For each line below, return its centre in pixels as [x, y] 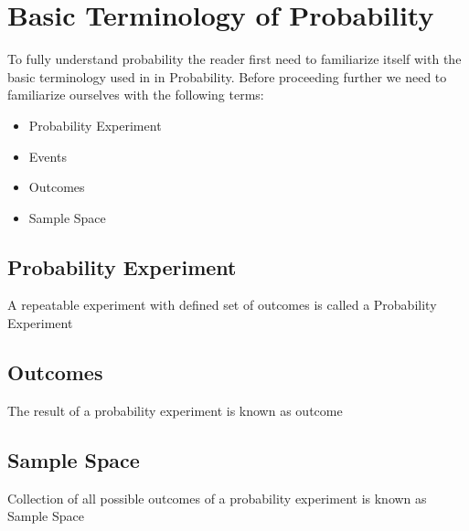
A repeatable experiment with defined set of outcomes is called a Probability [222, 305]
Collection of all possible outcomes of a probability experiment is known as [217, 498]
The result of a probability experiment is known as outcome [175, 410]
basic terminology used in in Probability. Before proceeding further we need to [227, 76]
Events [48, 156]
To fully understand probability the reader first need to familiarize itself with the [234, 59]
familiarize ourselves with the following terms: [136, 95]
